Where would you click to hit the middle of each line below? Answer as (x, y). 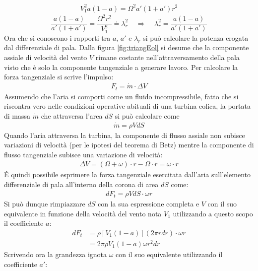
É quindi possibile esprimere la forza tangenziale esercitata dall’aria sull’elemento (127, 174)
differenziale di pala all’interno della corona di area (81, 184)
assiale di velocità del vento (46, 57)
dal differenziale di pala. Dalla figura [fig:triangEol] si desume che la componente (127, 47)
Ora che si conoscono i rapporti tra (57, 37)
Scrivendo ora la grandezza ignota (56, 254)
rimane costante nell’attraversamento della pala (167, 57)
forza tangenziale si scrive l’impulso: (59, 77)
